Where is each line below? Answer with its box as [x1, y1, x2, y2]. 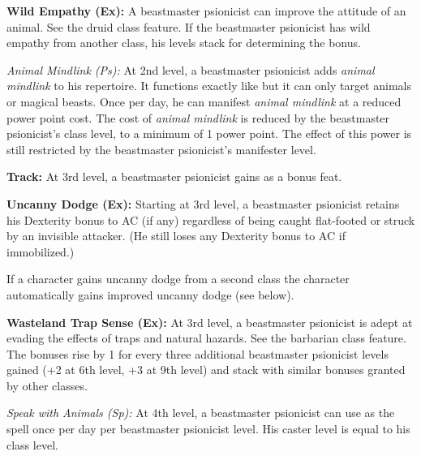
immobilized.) [6, 243, 75, 260]
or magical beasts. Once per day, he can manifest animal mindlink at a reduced [6, 92, 402, 110]
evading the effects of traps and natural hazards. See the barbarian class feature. [6, 329, 406, 346]
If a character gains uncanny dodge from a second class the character [6, 270, 350, 287]
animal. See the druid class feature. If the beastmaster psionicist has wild [6, 18, 371, 35]
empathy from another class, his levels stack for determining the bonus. [6, 34, 361, 51]
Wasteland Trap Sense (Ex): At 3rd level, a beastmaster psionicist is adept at [6, 313, 413, 330]
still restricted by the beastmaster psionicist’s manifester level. [6, 140, 316, 157]
